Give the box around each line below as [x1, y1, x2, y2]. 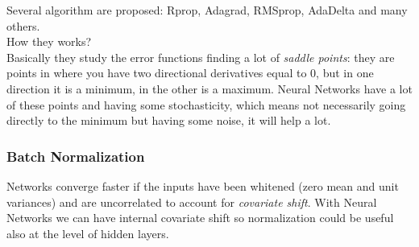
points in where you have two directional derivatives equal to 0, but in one [6, 64, 374, 81]
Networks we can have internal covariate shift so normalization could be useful [6, 209, 394, 226]
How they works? [6, 33, 92, 50]
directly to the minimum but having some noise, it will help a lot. [6, 112, 331, 129]
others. [6, 17, 40, 34]
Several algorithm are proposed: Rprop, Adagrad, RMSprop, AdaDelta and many [6, 2, 408, 18]
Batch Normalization [6, 146, 145, 166]
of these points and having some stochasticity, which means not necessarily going [6, 96, 406, 113]
